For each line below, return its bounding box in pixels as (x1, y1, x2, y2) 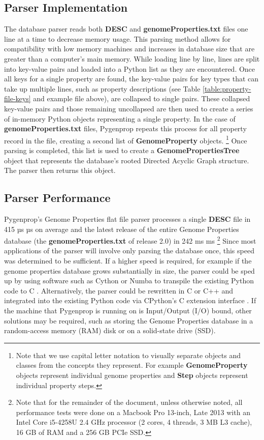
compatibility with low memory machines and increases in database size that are (4, 43, 255, 54)
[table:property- (203, 83, 251, 94)
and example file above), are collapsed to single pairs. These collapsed (33, 93, 250, 104)
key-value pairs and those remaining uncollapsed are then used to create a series (4, 103, 253, 113)
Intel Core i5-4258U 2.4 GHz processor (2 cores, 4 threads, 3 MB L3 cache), (16, 417, 252, 427)
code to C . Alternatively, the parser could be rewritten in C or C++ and (4, 285, 234, 296)
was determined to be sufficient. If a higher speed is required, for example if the (4, 255, 252, 266)
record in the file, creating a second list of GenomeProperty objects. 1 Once (4, 133, 247, 145)
